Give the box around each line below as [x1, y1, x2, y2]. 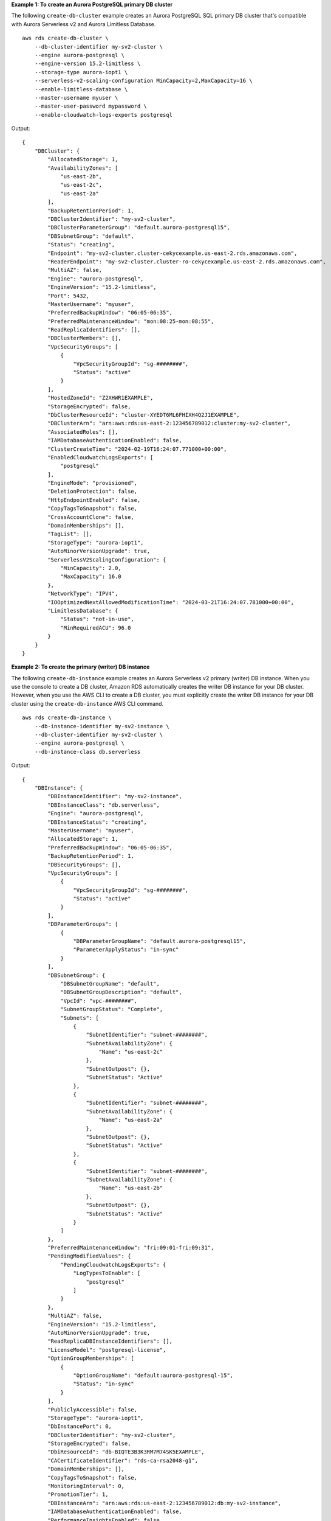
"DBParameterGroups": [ [47, 921, 118, 928]
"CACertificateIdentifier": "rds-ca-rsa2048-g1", [47, 1457, 199, 1464]
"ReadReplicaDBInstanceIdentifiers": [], [47, 1338, 173, 1345]
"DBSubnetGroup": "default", [47, 232, 135, 240]
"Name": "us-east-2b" [98, 1185, 163, 1192]
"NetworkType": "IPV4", [47, 590, 118, 597]
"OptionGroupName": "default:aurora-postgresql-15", [73, 1372, 234, 1379]
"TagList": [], [47, 531, 93, 538]
